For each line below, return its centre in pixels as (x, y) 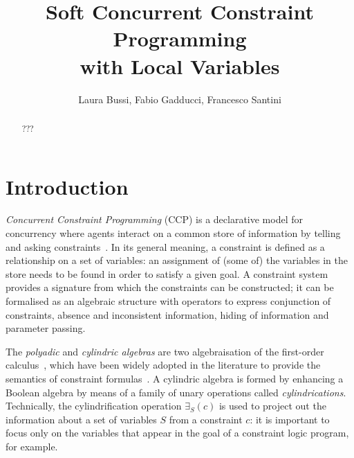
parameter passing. (46, 328)
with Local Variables (180, 65)
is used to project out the (272, 406)
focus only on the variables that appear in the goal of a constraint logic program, (177, 433)
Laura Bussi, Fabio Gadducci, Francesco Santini (180, 99)
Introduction (67, 186)
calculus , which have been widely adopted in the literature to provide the (163, 365)
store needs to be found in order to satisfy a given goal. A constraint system (167, 273)
